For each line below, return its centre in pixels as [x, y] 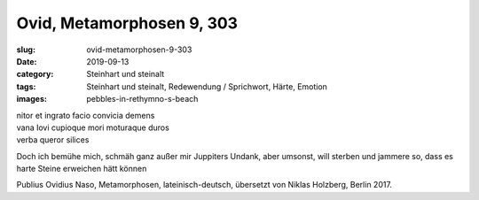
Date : [27, 61]
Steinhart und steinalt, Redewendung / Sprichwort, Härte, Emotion [207, 86]
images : [32, 99]
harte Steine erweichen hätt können [82, 169]
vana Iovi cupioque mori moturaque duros [93, 127]
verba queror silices [53, 140]
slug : [26, 50]
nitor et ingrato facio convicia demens [86, 115]
